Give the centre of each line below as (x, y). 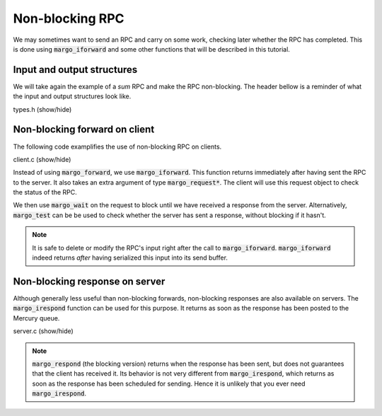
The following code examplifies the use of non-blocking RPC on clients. (117, 146)
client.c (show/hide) (42, 159)
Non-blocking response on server (89, 281)
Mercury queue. (36, 318)
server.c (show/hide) (43, 331)
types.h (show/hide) (42, 109)
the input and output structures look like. (72, 96)
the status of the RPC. (45, 192)
